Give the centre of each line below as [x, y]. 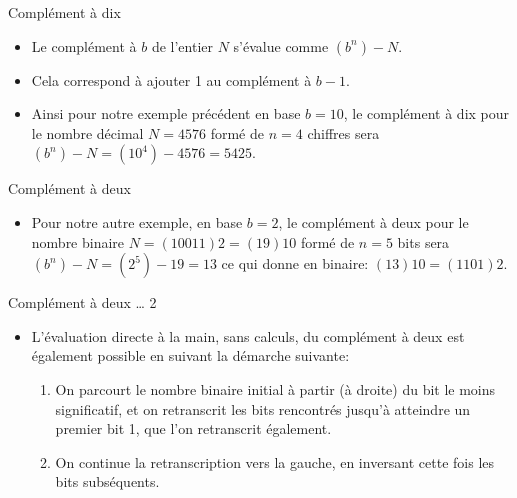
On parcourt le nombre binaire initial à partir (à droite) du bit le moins [275, 388]
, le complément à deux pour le [373, 221]
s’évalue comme [281, 45]
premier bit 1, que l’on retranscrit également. [193, 428]
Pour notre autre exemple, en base [137, 221]
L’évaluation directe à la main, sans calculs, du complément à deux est [248, 335]
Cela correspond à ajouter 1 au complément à [171, 79]
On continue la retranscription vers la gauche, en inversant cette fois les [275, 461]
